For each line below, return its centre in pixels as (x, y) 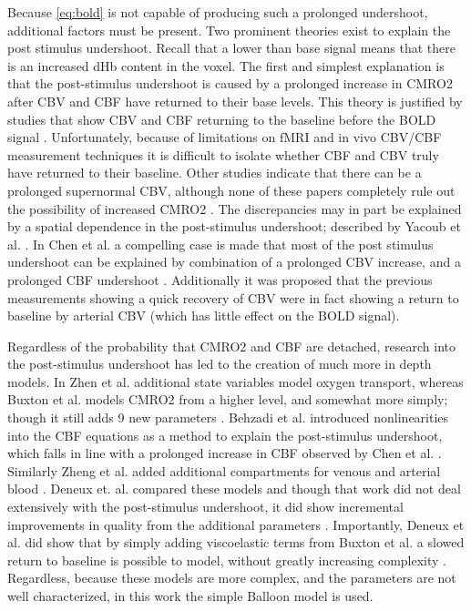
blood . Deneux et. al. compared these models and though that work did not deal (234, 489)
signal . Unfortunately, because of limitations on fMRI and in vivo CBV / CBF (225, 137)
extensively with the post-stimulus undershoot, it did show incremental (205, 507)
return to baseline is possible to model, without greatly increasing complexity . (227, 560)
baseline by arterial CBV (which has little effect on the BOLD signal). (204, 316)
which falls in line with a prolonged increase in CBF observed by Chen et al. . (225, 453)
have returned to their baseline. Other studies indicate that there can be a (215, 173)
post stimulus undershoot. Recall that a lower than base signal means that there (232, 48)
